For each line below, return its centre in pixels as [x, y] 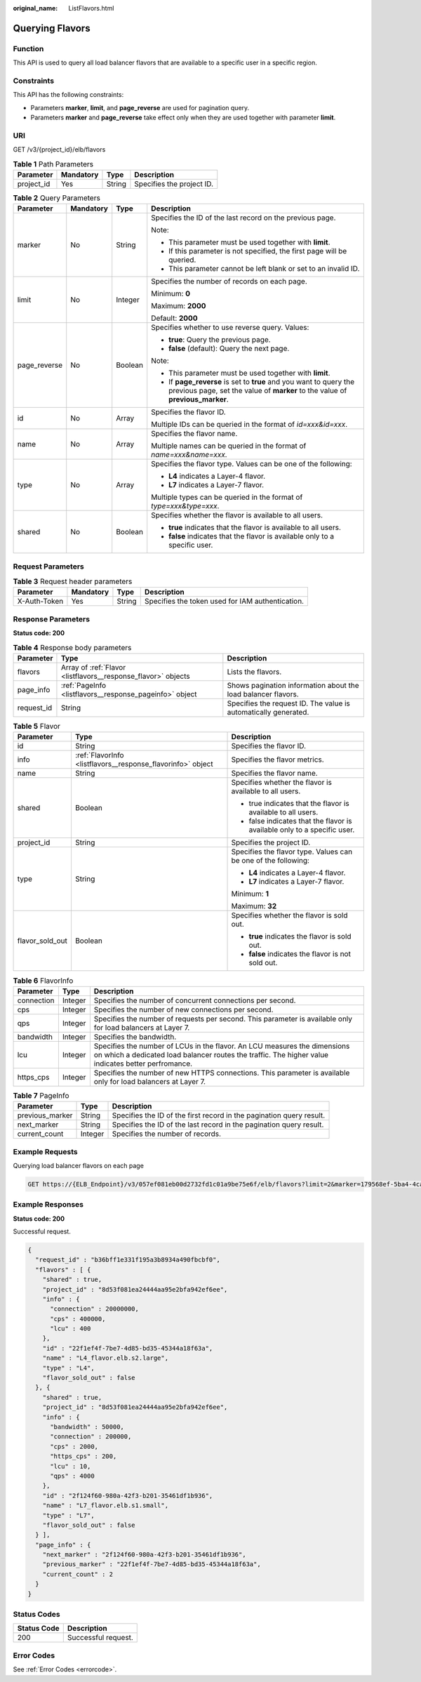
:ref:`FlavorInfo [99, 755]
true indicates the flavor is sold [300, 936]
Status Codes [36, 1614]
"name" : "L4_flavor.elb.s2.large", [105, 1358]
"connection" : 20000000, [95, 1309]
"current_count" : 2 [78, 1574]
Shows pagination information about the [293, 686]
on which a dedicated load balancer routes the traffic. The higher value [211, 1054]
